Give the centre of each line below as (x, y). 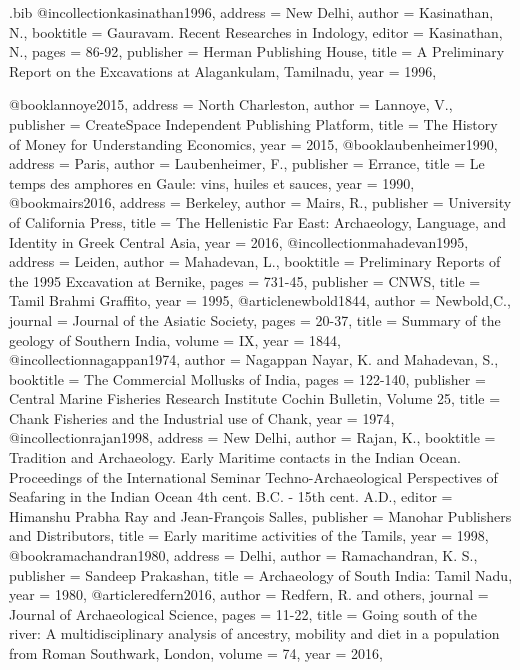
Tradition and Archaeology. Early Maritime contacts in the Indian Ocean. (235, 457)
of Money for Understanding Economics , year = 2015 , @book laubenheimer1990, (253, 143)
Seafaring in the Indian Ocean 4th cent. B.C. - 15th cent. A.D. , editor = (231, 496)
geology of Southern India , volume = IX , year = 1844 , (175, 339)
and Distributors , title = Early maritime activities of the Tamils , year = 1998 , (249, 535)
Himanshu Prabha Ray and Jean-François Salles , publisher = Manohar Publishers (260, 515)
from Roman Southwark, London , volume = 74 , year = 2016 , (196, 653)
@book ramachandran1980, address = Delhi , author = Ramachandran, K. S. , (243, 555)
